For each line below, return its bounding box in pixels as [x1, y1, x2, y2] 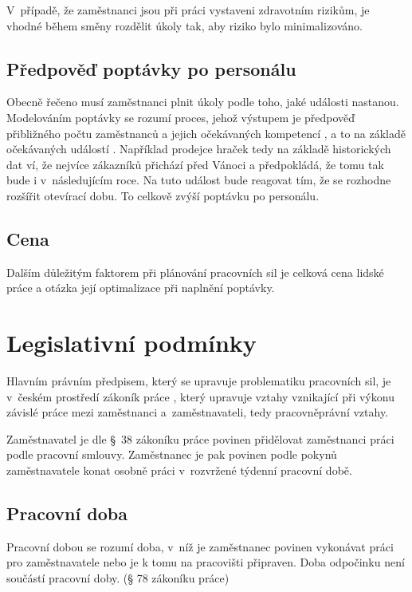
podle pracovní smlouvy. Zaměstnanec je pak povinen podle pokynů [6, 446, 337, 463]
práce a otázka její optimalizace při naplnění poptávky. [6, 279, 275, 296]
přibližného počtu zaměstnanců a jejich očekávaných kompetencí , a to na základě [6, 124, 406, 141]
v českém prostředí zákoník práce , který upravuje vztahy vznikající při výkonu [6, 388, 394, 405]
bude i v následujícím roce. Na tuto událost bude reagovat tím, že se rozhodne [6, 172, 391, 188]
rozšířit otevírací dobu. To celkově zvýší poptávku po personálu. [6, 187, 320, 203]
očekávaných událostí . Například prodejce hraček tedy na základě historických [6, 140, 391, 157]
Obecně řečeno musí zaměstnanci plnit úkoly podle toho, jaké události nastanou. [6, 93, 399, 110]
